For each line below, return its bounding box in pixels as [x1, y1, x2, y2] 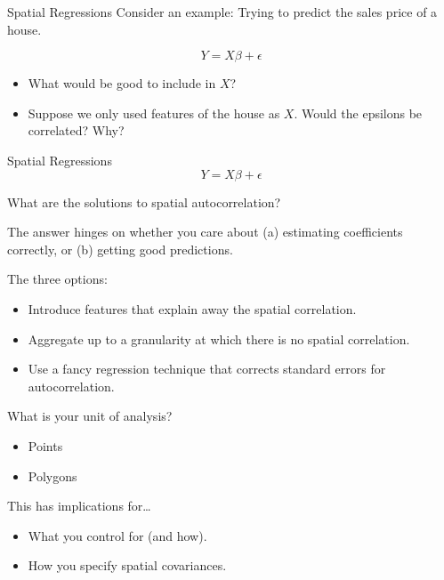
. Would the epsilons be [294, 103, 423, 122]
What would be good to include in [28, 74, 216, 93]
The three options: [7, 270, 108, 288]
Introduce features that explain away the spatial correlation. [28, 299, 357, 318]
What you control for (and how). [28, 526, 207, 544]
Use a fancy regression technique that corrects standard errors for [28, 359, 386, 378]
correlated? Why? [28, 121, 125, 140]
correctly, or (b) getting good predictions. [7, 239, 233, 258]
